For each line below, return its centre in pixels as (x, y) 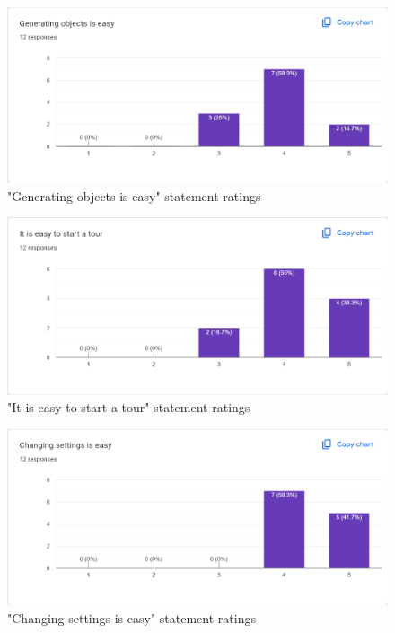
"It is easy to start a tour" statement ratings (129, 407)
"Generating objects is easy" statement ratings (134, 195)
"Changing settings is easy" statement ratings (132, 617)
